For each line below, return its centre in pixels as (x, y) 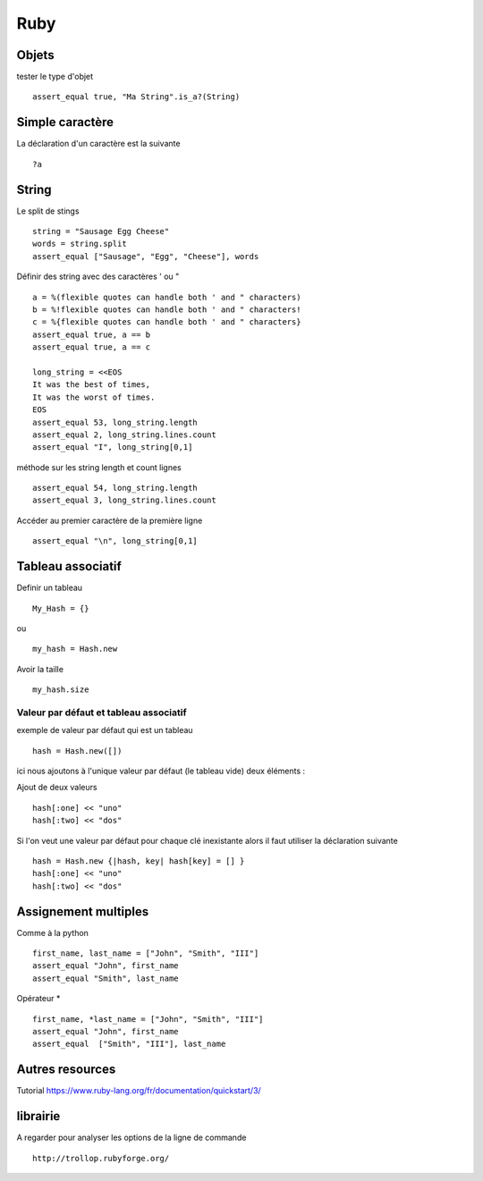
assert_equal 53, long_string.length (115, 422)
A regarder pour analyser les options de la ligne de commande (131, 1138)
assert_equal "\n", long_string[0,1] (115, 541)
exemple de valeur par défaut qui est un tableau (105, 730)
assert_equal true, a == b (92, 334)
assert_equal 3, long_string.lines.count (124, 500)
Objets (35, 55)
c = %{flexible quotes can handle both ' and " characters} (167, 322)
